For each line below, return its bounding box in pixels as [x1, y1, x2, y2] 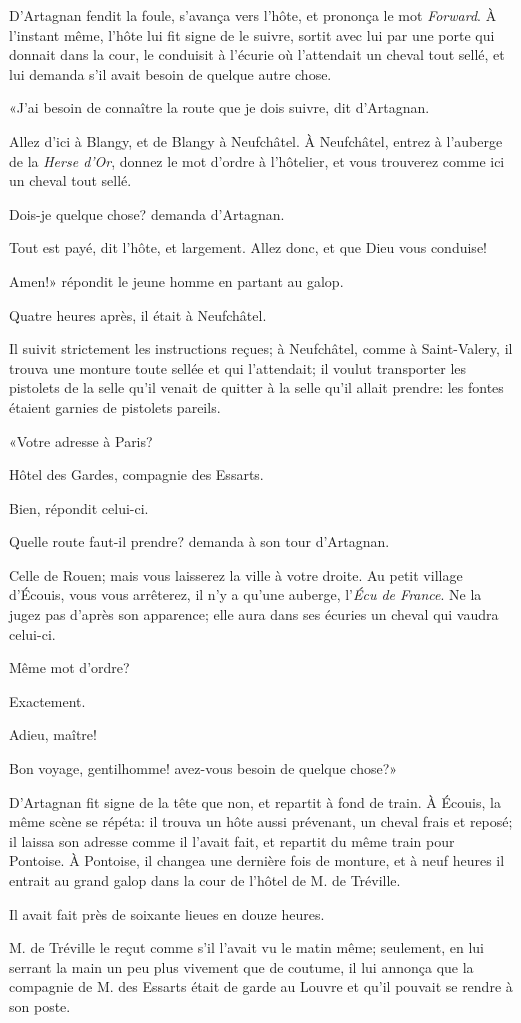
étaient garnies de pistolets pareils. [9, 396, 221, 417]
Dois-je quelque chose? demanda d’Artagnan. [9, 203, 285, 224]
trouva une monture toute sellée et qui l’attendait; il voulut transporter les [9, 357, 467, 378]
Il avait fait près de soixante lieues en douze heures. [9, 903, 325, 924]
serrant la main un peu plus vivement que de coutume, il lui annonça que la [9, 956, 474, 977]
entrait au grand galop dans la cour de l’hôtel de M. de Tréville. [9, 870, 401, 890]
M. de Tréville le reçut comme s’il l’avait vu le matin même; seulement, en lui [9, 937, 484, 958]
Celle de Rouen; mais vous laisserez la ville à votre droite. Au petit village [9, 564, 463, 585]
